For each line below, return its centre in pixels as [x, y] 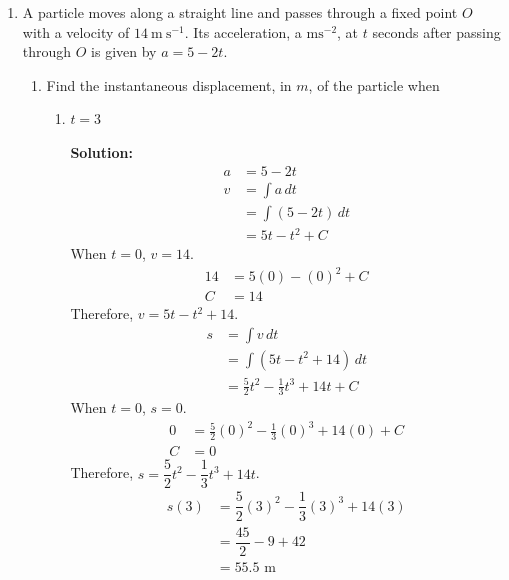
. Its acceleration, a [243, 31]
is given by [124, 51]
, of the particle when [374, 84]
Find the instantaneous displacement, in [169, 84]
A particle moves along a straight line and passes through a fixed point [240, 12]
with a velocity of [76, 31]
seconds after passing [436, 31]
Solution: [101, 151]
